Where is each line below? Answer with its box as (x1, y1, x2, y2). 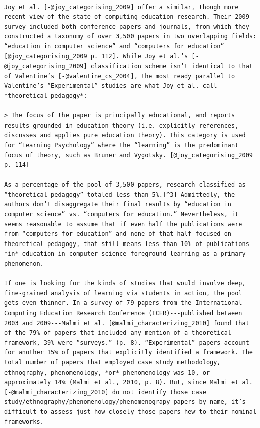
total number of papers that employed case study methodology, (4, 358, 221, 366)
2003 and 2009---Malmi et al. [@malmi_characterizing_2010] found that (4, 319, 249, 327)
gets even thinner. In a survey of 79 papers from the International (4, 299, 242, 307)
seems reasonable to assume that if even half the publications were (4, 220, 242, 228)
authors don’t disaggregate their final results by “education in (4, 201, 232, 208)
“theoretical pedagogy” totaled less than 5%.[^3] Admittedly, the (4, 191, 235, 198)
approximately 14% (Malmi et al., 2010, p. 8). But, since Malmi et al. (4, 379, 253, 386)
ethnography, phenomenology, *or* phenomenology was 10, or (4, 369, 210, 376)
